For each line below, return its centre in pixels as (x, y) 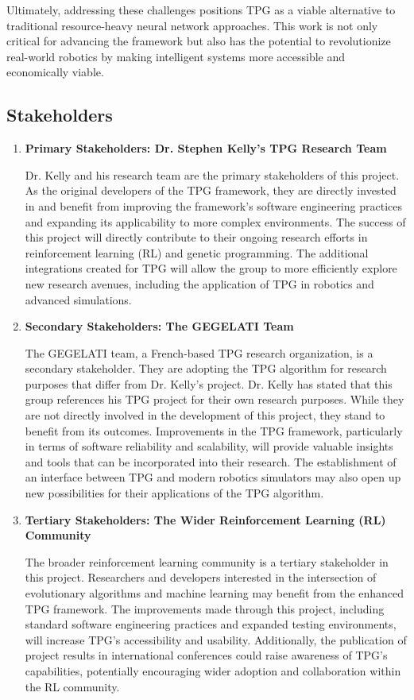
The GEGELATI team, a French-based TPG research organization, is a (199, 352)
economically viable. (55, 72)
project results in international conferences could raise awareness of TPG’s (206, 655)
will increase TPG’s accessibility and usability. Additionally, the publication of (216, 639)
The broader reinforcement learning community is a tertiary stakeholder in (207, 561)
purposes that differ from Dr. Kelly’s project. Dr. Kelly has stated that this (209, 383)
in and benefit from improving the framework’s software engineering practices (213, 205)
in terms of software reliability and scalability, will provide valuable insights (209, 446)
